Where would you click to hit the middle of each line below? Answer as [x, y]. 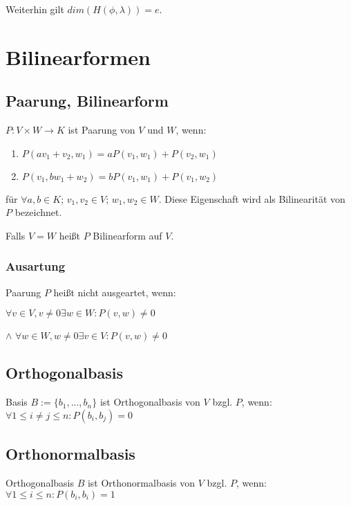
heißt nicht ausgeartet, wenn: [115, 292]
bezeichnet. [38, 212]
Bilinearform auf [127, 235]
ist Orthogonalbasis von [150, 402]
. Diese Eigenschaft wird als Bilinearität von [252, 198]
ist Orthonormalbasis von [141, 482]
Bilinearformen [78, 56]
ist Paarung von [102, 130]
